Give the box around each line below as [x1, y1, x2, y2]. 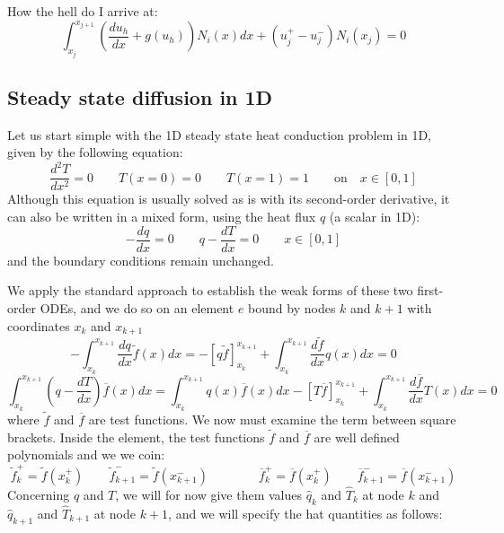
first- [417, 281, 444, 300]
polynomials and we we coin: [7, 445, 165, 464]
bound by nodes [248, 298, 336, 317]
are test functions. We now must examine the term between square [88, 409, 456, 428]
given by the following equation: [7, 143, 183, 162]
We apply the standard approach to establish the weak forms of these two [7, 281, 413, 300]
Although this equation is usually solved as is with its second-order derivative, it [7, 189, 450, 208]
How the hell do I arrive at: [7, 2, 158, 20]
